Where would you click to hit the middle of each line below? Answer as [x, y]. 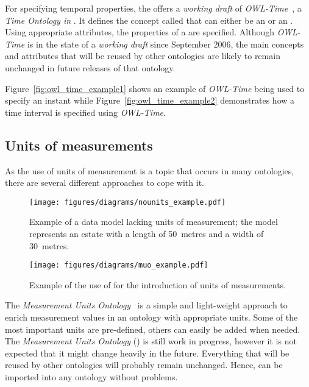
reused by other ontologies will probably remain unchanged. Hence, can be [144, 365]
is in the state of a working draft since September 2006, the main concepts [165, 44]
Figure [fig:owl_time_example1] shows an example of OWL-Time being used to [155, 88]
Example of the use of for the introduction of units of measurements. [158, 284]
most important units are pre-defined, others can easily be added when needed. [153, 329]
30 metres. [49, 245]
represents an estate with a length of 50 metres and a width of [147, 233]
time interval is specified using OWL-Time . [85, 112]
